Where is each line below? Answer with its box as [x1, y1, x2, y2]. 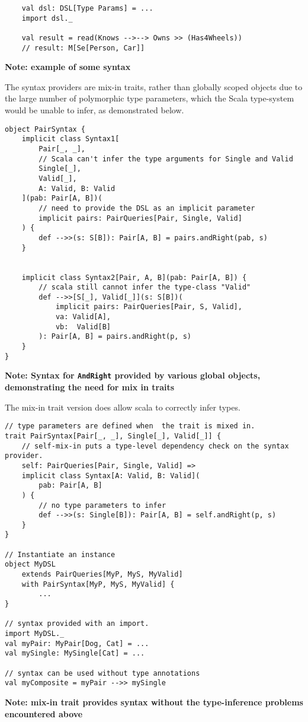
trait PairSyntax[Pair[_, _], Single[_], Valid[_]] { [5, 431, 222, 440]
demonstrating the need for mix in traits [5, 381, 175, 393]
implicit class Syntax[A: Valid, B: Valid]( [21, 471, 200, 480]
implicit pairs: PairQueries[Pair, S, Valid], [55, 303, 242, 311]
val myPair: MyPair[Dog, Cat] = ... [5, 639, 149, 648]
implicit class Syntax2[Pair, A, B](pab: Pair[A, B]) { [21, 273, 247, 282]
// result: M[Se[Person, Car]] [21, 43, 145, 52]
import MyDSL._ [5, 629, 65, 638]
